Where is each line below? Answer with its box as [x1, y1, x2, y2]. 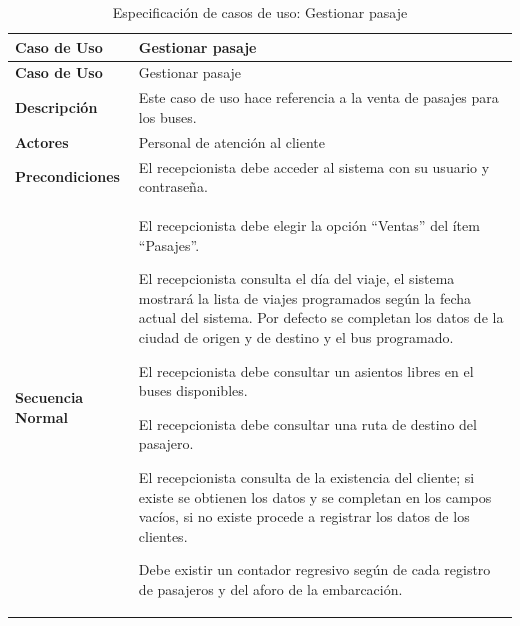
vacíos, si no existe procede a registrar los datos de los [138, 506, 470, 527]
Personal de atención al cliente [138, 131, 326, 152]
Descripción [15, 97, 98, 118]
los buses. [138, 106, 197, 127]
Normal [15, 406, 68, 427]
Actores [15, 131, 69, 152]
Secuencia [15, 387, 84, 408]
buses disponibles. [138, 380, 248, 401]
